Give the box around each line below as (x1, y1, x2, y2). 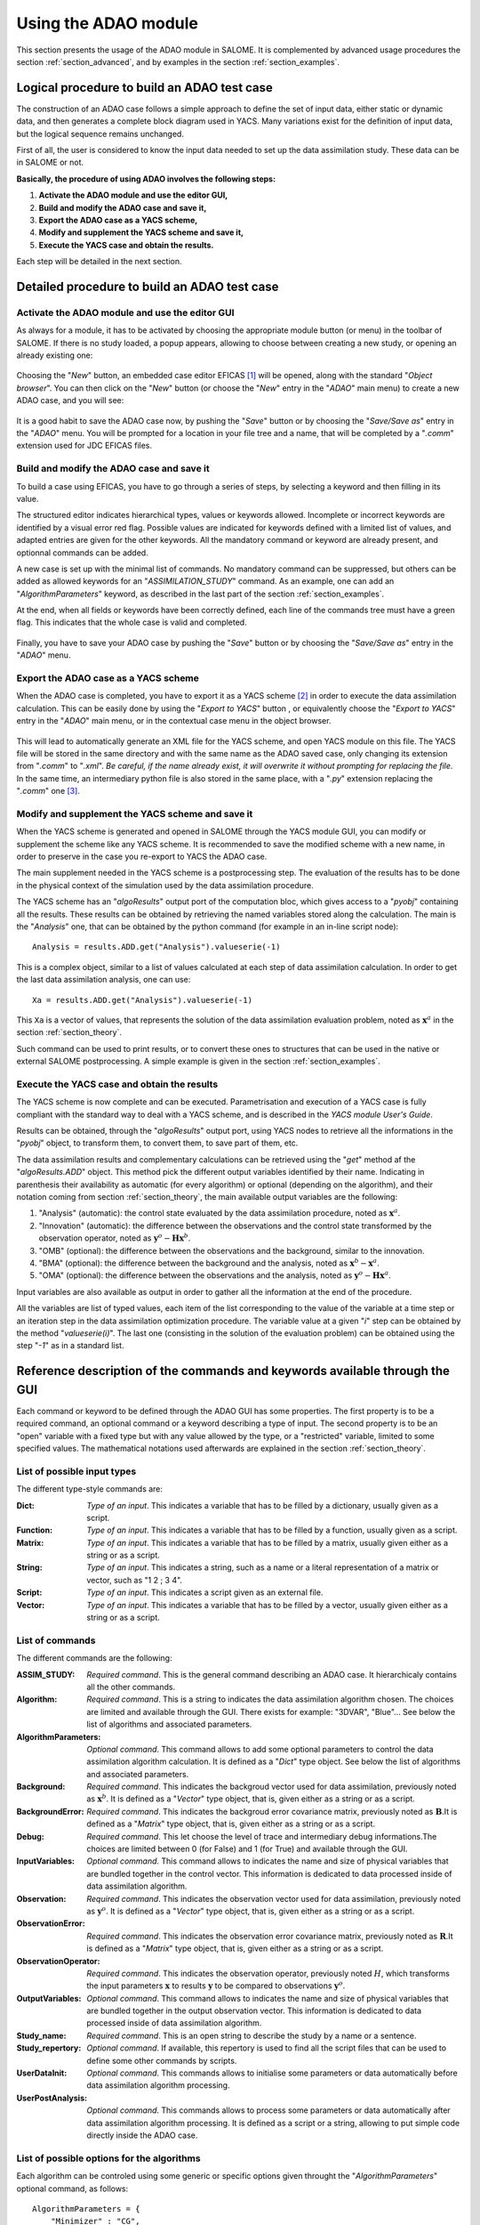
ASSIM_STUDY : (16, 1669, 76, 1679)
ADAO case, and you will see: (16, 395, 124, 406)
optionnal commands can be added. (16, 547, 148, 558)
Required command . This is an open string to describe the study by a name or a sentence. (86, 2030, 417, 2041)
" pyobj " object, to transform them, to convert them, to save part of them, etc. (16, 1137, 299, 1148)
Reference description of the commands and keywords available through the (16, 1363, 451, 1379)
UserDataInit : (16, 2067, 68, 2078)
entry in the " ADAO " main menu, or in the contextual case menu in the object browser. (16, 716, 332, 726)
